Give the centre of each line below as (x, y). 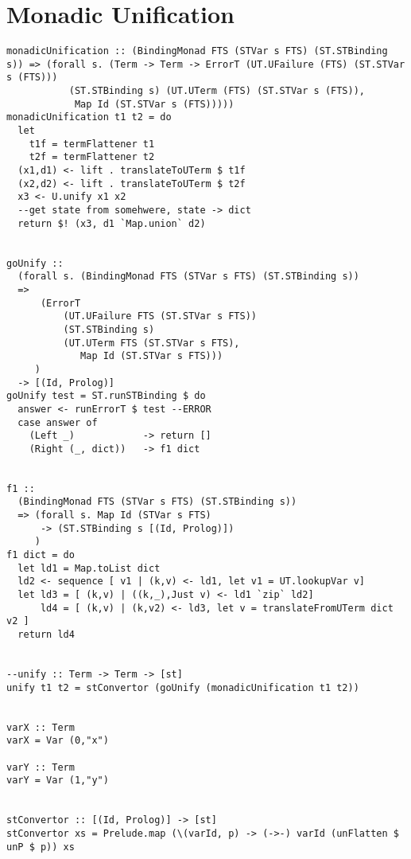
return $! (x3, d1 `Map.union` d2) (112, 223)
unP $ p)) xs (41, 847)
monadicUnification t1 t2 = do (89, 117)
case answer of (58, 422)
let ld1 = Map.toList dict (89, 568)
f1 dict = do (41, 555)
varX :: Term (41, 727)
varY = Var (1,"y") (58, 781)
